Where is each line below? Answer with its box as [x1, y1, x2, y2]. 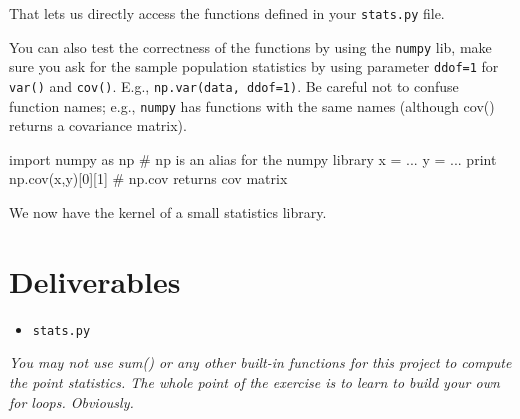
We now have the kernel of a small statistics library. [9, 202, 327, 223]
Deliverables [9, 260, 181, 301]
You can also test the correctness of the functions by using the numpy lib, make [9, 36, 492, 57]
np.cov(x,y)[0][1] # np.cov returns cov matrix [9, 168, 288, 189]
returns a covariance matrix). [9, 115, 187, 136]
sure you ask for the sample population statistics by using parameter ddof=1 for [9, 56, 499, 77]
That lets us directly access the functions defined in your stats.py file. [9, 3, 445, 23]
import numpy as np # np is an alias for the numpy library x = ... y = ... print [9, 148, 497, 169]
